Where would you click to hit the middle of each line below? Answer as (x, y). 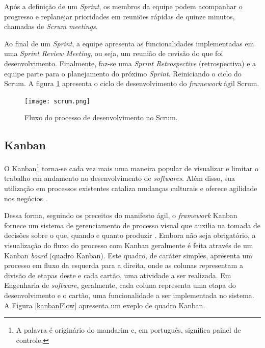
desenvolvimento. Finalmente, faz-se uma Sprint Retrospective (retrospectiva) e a (130, 63)
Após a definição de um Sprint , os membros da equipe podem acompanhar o (123, 6)
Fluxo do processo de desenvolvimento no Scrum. (101, 117)
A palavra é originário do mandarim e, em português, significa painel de (128, 330)
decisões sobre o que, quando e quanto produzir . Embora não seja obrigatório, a (130, 235)
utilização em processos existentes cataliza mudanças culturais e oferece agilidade (131, 188)
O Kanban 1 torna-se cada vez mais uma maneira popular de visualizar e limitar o (131, 167)
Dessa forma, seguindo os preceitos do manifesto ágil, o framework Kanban (121, 215)
